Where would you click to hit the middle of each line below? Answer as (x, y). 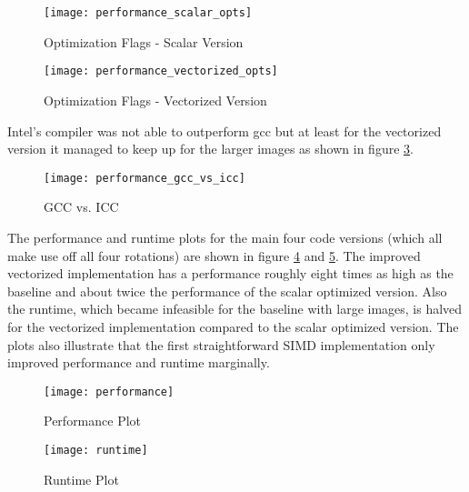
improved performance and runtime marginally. (139, 362)
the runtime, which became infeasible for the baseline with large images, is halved (235, 309)
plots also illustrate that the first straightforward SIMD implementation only (221, 344)
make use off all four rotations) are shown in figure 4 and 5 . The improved (214, 255)
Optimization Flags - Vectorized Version (155, 100)
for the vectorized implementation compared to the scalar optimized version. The (233, 326)
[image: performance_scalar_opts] (148, 13)
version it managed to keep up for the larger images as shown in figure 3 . (210, 149)
